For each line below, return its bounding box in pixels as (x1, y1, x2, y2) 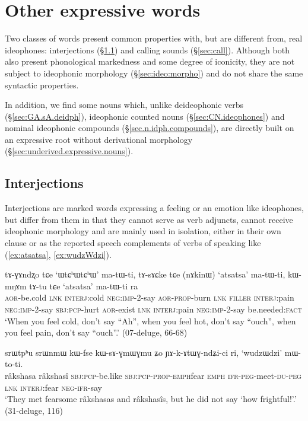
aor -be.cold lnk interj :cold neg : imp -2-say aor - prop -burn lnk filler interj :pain (5, 291, 294, 304)
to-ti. (5, 358, 23, 370)
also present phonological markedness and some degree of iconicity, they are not (5, 55, 295, 68)
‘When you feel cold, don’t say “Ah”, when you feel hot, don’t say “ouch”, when (5, 314, 296, 327)
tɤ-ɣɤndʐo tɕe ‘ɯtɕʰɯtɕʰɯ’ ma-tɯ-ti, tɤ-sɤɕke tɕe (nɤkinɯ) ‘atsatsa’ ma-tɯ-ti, (5, 268, 285, 280)
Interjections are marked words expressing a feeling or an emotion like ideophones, (5, 202, 304, 214)
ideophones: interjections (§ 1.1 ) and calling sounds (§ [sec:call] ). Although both (5, 43, 290, 56)
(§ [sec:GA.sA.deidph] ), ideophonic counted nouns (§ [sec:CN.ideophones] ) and (5, 110, 285, 122)
